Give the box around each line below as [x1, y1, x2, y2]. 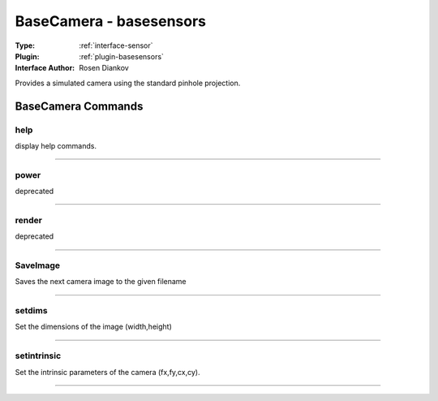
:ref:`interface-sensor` [79, 41, 153, 50]
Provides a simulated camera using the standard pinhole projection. [15, 78, 241, 88]
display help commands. [15, 140, 97, 150]
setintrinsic [15, 350, 62, 361]
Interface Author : [15, 63, 75, 73]
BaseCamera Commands [15, 99, 144, 113]
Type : [15, 41, 36, 50]
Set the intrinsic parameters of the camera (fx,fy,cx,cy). [15, 367, 200, 377]
